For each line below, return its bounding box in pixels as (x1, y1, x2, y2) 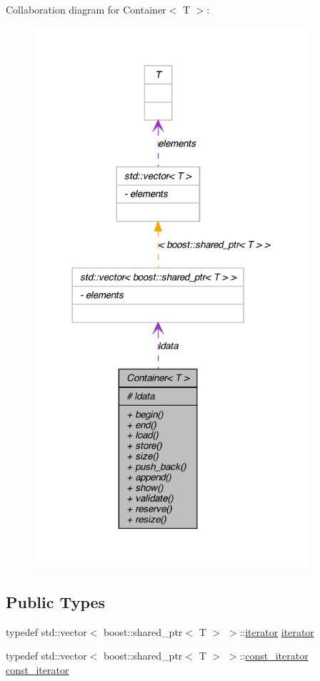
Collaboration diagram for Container (6, 2, 166, 16)
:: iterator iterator (239, 624, 314, 639)
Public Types (6, 590, 106, 612)
